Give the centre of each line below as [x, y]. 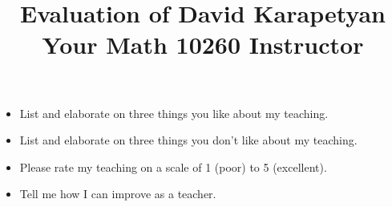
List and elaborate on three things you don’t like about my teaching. [188, 140]
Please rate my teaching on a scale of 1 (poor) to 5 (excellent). [173, 166]
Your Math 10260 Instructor [203, 45]
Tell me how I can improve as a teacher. [118, 194]
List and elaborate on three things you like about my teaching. [174, 113]
